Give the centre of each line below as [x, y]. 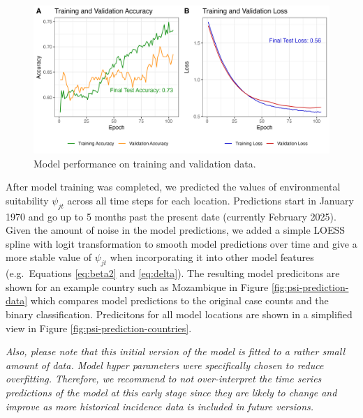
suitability [27, 200]
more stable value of [49, 257]
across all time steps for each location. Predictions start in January [210, 200]
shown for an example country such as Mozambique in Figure [137, 286]
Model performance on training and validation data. [145, 163]
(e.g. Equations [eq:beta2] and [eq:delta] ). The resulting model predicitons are [173, 273]
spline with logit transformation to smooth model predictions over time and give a [181, 243]
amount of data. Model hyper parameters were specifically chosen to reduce [165, 365]
